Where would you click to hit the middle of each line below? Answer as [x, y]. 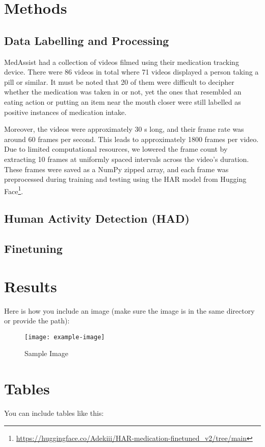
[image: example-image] [65, 337]
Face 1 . [14, 190]
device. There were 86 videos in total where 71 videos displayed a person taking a [131, 72]
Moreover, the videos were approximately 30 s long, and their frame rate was [124, 129]
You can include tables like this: [54, 413]
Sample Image [46, 353]
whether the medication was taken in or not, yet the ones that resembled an [123, 92]
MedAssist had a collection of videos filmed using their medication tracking [122, 62]
